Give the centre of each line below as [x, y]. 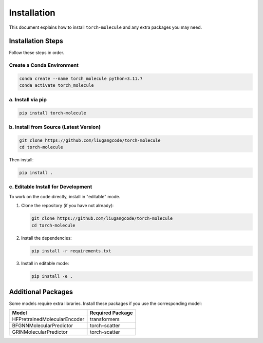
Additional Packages [41, 292]
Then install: [21, 160]
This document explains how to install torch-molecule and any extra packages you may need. [105, 27]
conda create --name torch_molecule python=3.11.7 [81, 79]
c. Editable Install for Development [51, 187]
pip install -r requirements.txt [71, 251]
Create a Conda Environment [44, 65]
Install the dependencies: [47, 238]
